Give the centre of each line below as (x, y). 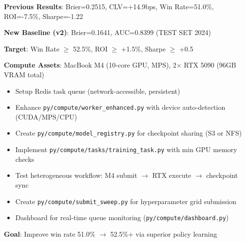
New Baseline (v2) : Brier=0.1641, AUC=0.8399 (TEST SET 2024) (107, 32)
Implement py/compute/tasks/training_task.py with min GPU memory (126, 149)
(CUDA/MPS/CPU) (46, 116)
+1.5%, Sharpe (143, 48)
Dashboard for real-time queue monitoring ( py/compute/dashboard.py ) (122, 217)
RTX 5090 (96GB (210, 65)
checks (25, 159)
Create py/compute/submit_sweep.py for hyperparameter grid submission (126, 201)
